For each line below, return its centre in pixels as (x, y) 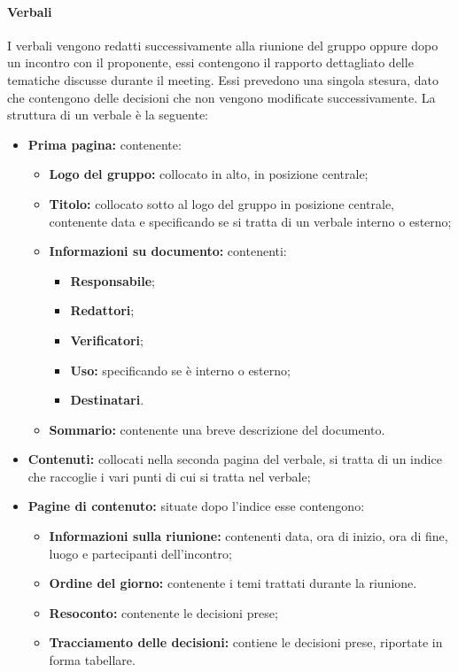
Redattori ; (102, 310)
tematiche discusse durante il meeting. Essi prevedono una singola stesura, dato (223, 79)
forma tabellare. (92, 660)
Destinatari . (107, 400)
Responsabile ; (113, 280)
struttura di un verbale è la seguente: (108, 115)
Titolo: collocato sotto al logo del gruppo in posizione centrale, (222, 203)
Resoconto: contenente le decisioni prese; (163, 612)
